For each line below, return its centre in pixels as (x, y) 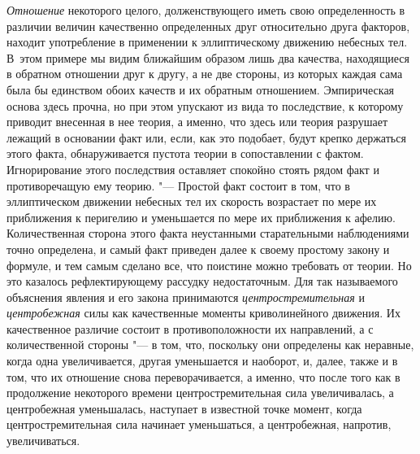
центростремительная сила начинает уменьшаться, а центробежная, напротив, (199, 424)
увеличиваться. (43, 441)
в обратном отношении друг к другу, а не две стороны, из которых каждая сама (205, 74)
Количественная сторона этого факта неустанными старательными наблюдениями (208, 233)
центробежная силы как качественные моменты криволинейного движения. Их (204, 313)
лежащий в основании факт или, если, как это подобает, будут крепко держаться (206, 137)
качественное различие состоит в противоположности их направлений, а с (190, 328)
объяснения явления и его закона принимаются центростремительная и (186, 297)
